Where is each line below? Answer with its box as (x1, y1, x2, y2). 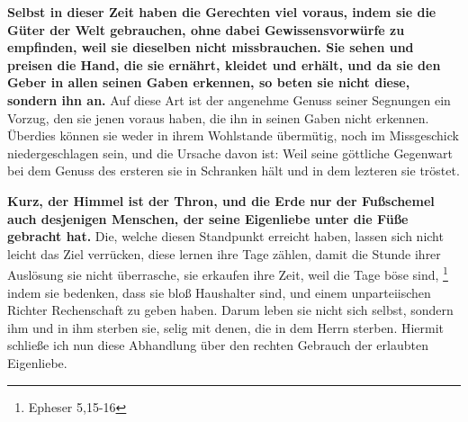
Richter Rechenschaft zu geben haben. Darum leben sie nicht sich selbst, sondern (7, 301, 454, 319)
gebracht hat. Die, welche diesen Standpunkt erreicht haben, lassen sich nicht (7, 227, 444, 246)
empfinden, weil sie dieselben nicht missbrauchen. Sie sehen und (7, 38, 414, 57)
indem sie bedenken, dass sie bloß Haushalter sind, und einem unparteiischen (7, 283, 431, 301)
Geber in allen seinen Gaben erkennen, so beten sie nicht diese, (7, 73, 410, 92)
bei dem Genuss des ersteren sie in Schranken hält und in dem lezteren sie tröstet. (7, 161, 460, 180)
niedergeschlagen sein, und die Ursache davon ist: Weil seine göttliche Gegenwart (7, 143, 453, 162)
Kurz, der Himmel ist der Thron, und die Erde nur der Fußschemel (7, 191, 435, 210)
